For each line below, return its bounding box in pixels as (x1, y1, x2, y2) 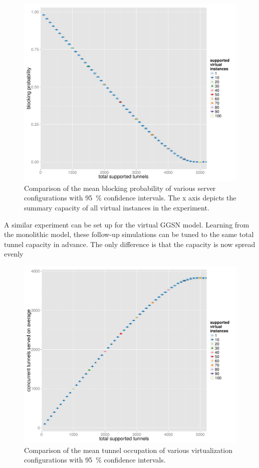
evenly (4, 249, 24, 259)
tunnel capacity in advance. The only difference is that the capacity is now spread (4, 239, 255, 249)
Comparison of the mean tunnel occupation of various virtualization (24, 444, 233, 455)
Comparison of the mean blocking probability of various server (24, 182, 216, 193)
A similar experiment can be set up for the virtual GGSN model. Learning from (4, 219, 249, 229)
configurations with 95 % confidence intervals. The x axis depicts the (24, 192, 236, 203)
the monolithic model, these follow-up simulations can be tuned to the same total (4, 229, 254, 240)
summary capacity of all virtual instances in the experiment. (24, 202, 209, 212)
